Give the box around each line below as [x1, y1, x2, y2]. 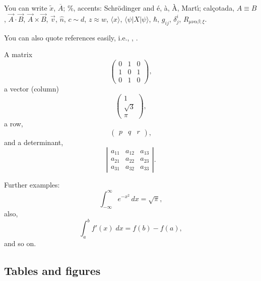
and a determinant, [4, 136, 63, 147]
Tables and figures [4, 263, 101, 278]
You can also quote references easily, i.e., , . [4, 32, 138, 42]
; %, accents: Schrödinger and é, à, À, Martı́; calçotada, [63, 3, 235, 13]
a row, [4, 118, 23, 129]
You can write [4, 3, 47, 13]
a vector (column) [4, 83, 59, 93]
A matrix [4, 49, 33, 60]
